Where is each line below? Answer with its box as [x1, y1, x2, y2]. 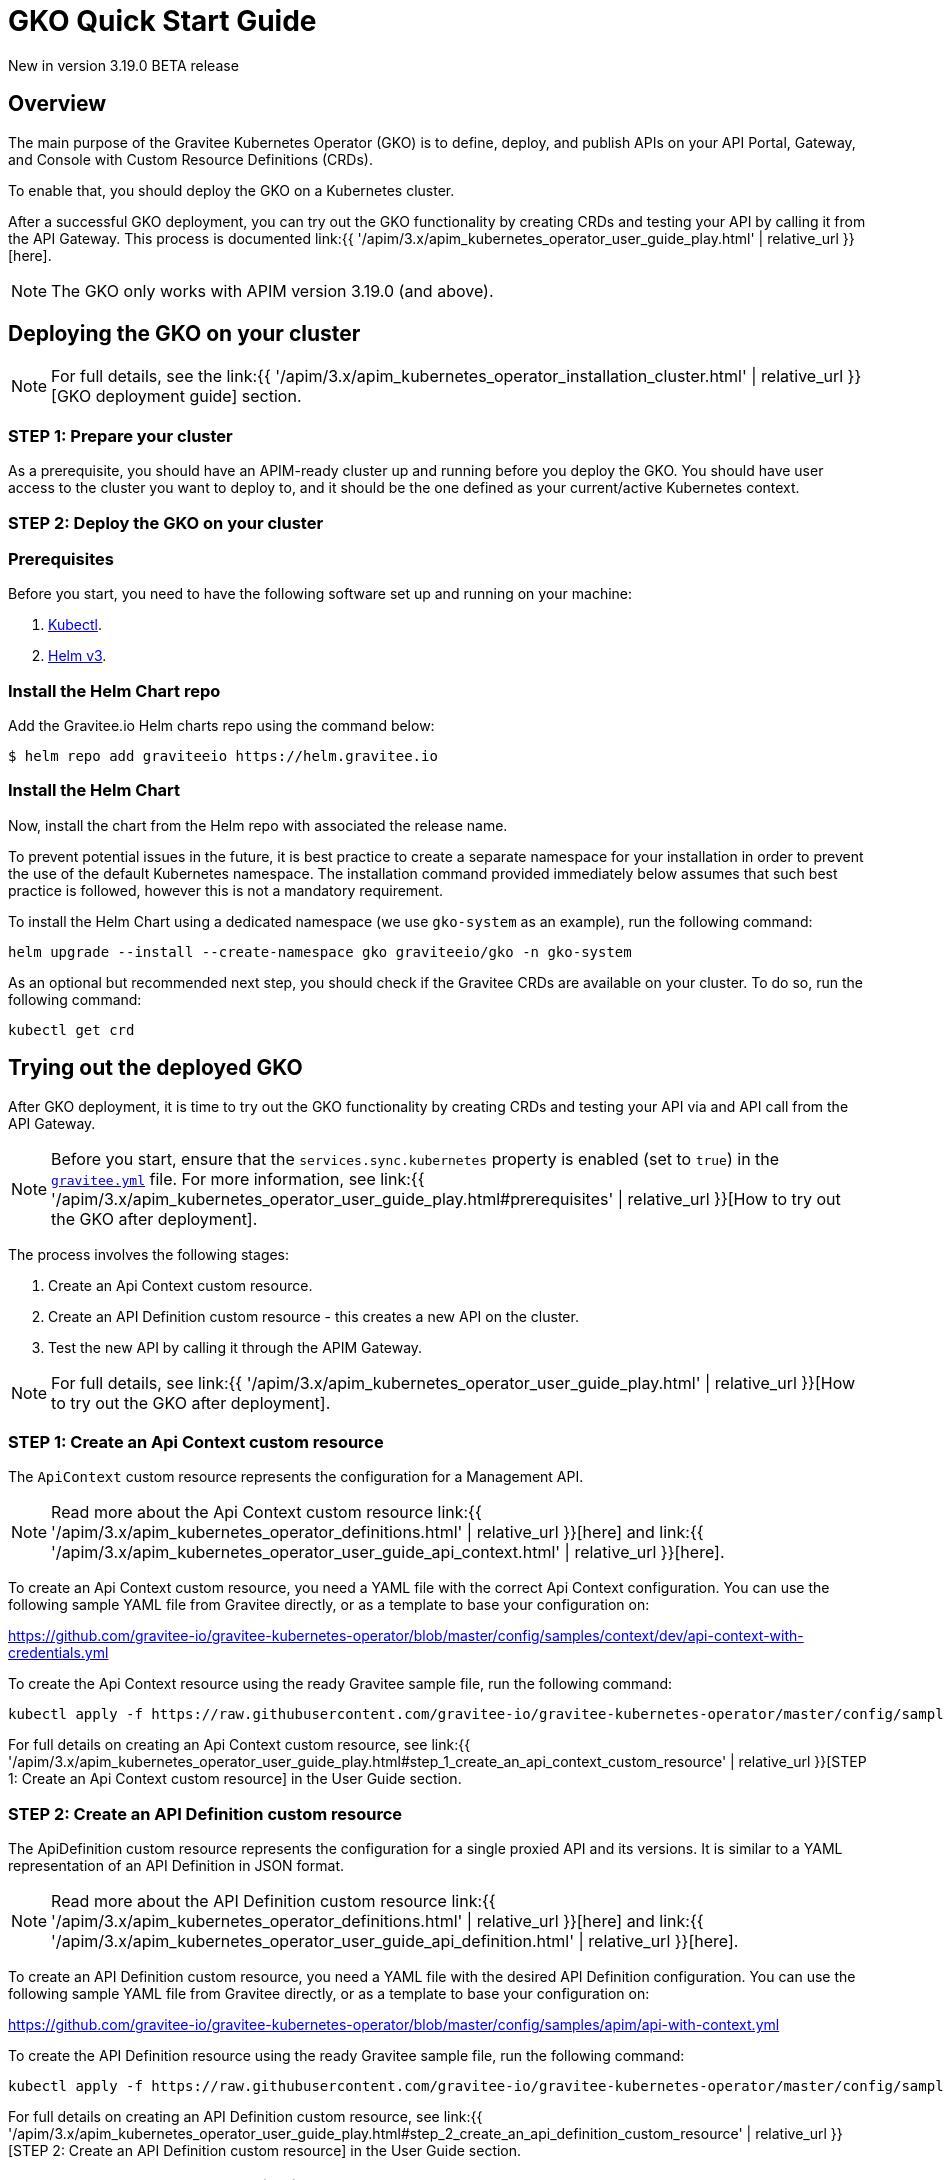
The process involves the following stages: [8, 1245, 290, 1263]
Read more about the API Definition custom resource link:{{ [51, 1891, 496, 1912]
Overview [8, 91, 107, 117]
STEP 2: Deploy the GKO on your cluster [8, 512, 324, 533]
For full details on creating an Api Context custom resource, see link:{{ [8, 1736, 471, 1754]
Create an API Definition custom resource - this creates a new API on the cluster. [48, 1307, 579, 1325]
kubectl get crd [8, 1021, 135, 1038]
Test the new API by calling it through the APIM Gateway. [48, 1338, 423, 1356]
